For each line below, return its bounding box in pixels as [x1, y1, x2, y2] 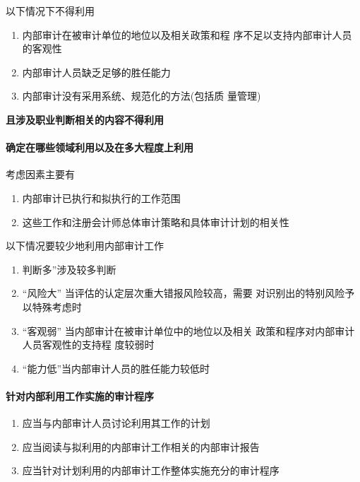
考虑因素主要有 [6, 167, 75, 182]
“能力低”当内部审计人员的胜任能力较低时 [22, 360, 210, 375]
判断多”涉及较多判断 [22, 261, 116, 276]
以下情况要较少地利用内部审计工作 [6, 238, 164, 253]
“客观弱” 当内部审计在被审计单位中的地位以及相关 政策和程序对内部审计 [22, 323, 355, 338]
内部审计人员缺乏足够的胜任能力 [22, 64, 171, 79]
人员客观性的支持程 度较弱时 [22, 337, 155, 352]
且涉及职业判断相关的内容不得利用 [6, 112, 164, 127]
